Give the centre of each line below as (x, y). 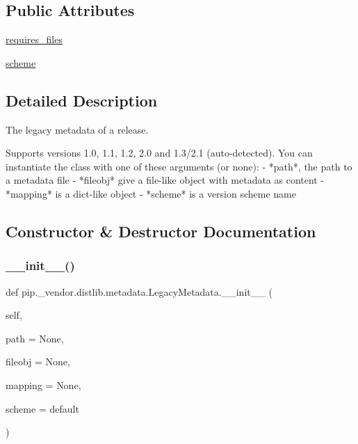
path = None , (35, 338)
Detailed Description (82, 100)
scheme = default (42, 408)
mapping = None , (43, 384)
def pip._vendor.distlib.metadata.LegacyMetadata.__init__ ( (139, 291)
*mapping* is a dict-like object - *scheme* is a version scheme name (151, 193)
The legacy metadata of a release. (77, 129)
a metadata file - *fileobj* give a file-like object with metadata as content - (165, 180)
